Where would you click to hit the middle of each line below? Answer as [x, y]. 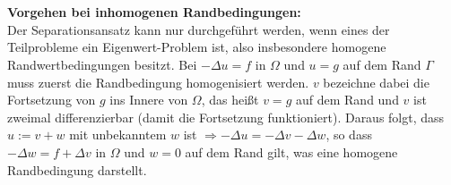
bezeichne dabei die [376, 82]
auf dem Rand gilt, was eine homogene [291, 151]
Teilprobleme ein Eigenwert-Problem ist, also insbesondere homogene [197, 47]
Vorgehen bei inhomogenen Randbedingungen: [154, 12]
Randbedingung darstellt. [77, 169]
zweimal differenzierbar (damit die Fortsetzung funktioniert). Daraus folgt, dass [226, 117]
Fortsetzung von [52, 100]
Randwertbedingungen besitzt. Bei [102, 64]
